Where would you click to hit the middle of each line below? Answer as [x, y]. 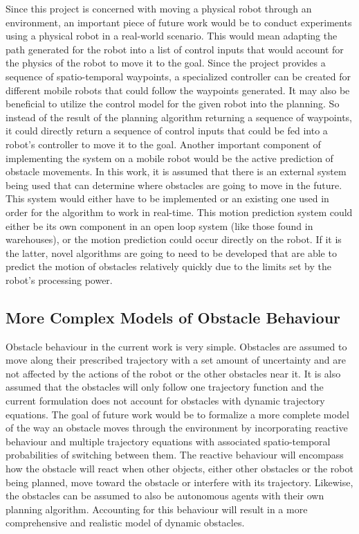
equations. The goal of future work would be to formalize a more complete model [177, 414]
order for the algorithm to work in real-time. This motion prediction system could [179, 212]
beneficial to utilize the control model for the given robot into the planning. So [173, 104]
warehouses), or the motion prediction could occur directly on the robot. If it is [174, 239]
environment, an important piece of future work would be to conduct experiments [179, 22]
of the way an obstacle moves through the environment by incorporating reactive [177, 428]
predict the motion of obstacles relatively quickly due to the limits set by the [168, 266]
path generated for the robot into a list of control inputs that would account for [175, 49]
